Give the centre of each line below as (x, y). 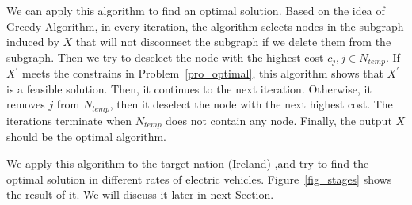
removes (26, 104)
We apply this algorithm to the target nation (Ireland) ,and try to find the (188, 163)
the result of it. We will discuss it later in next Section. (140, 194)
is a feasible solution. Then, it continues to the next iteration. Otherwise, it (189, 88)
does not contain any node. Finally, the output (279, 120)
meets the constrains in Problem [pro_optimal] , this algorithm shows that (203, 73)
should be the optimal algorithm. (86, 137)
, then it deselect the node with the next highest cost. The (251, 104)
